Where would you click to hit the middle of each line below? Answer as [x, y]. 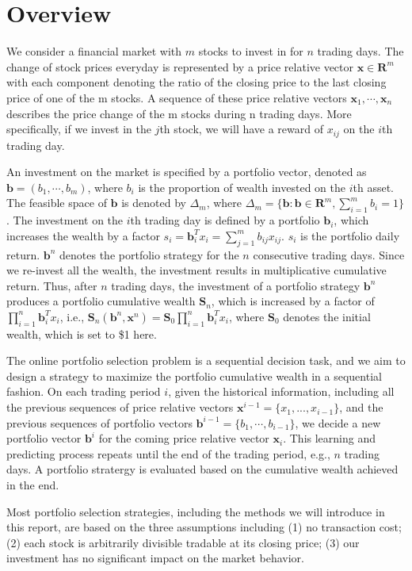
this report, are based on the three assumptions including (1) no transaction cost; [204, 527]
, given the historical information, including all [281, 391]
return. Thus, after [52, 285]
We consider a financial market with [94, 51]
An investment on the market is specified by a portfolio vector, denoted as [187, 172]
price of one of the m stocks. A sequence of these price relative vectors [177, 97]
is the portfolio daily [350, 235]
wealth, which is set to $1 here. [82, 333]
